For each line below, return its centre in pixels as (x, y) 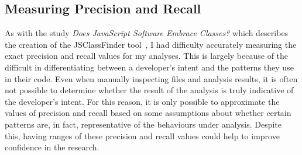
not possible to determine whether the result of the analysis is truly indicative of (149, 90)
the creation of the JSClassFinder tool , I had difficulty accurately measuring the (151, 44)
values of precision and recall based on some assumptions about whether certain (148, 113)
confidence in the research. (52, 147)
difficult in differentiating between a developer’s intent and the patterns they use (149, 67)
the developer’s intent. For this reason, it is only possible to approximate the (142, 101)
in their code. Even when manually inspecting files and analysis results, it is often (151, 78)
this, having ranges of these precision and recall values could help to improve (142, 135)
